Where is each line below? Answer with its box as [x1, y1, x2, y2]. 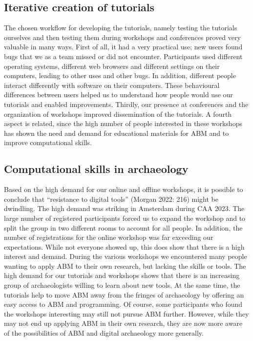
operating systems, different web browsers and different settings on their [4, 61, 220, 71]
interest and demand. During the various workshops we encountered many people [4, 251, 247, 261]
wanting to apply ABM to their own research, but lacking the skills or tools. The [4, 260, 246, 271]
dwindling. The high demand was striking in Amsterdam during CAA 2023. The [4, 203, 245, 213]
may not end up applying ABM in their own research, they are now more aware [4, 318, 243, 328]
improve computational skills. [4, 137, 92, 148]
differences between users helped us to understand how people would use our [4, 89, 233, 100]
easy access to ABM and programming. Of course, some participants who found [4, 299, 243, 309]
